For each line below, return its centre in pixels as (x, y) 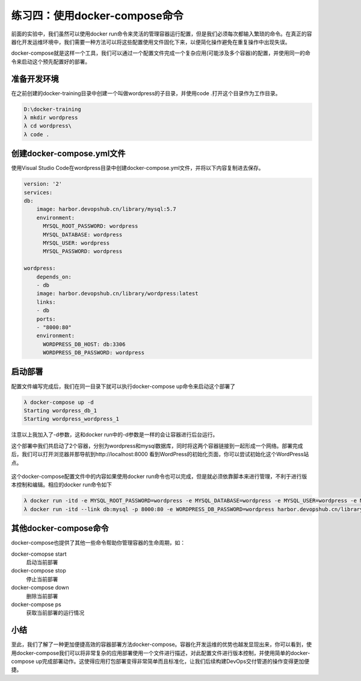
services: (38, 192)
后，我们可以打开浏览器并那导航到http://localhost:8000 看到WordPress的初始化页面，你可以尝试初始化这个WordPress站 (160, 454)
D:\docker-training (52, 109)
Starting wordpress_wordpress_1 (72, 419)
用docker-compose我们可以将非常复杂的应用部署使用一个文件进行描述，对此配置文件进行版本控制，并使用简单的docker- (161, 653)
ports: (46, 319)
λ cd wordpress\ (48, 126)
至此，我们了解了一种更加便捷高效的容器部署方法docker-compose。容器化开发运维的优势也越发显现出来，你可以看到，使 (162, 644)
